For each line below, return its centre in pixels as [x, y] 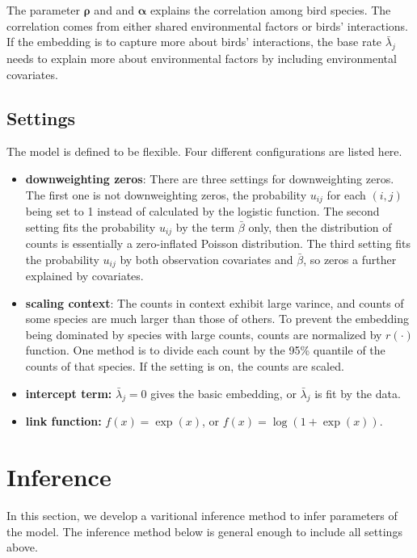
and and [114, 10]
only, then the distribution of [320, 227]
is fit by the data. [358, 393]
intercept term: [69, 393]
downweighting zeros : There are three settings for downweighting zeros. [210, 178]
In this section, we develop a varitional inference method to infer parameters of [202, 516]
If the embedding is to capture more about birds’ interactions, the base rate [194, 42]
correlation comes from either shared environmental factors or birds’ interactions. [207, 25]
